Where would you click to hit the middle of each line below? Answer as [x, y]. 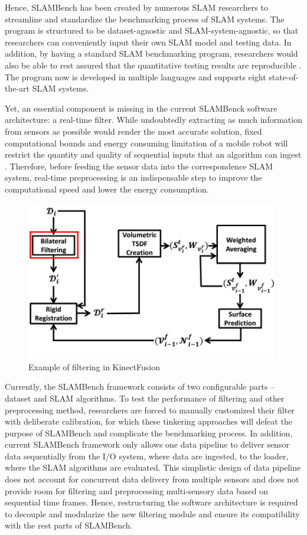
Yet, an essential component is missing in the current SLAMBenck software [141, 108]
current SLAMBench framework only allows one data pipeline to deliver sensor [147, 444]
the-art [17, 88]
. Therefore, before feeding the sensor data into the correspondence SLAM [139, 166]
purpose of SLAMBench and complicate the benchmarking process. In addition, [149, 433]
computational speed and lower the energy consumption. [107, 189]
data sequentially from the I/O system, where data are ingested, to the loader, [147, 456]
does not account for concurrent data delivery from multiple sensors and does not [152, 479]
